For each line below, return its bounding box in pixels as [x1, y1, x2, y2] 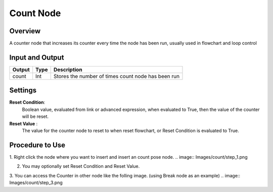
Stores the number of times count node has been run [53, 73, 179, 80]
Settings [9, 86, 37, 95]
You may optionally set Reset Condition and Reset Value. [22, 163, 140, 169]
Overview [9, 27, 41, 35]
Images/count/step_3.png [9, 179, 63, 186]
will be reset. [22, 113, 49, 119]
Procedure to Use [9, 141, 66, 149]
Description [53, 66, 83, 73]
